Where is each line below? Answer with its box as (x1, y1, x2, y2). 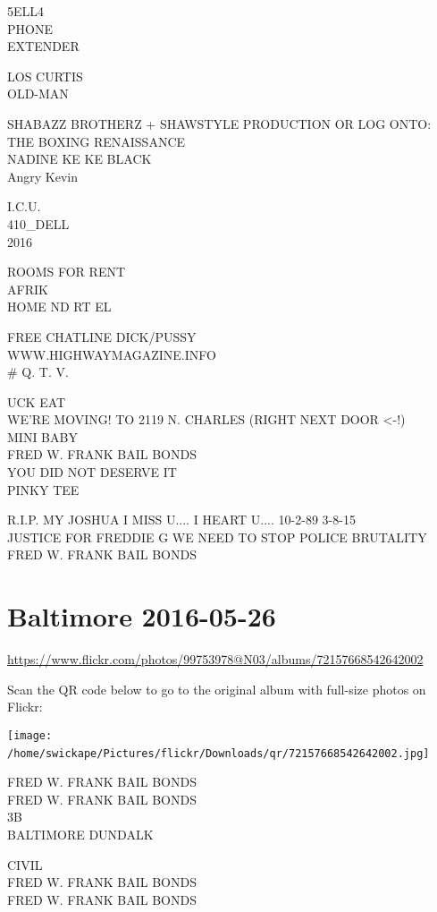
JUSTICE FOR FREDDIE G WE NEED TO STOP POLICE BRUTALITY (7, 527, 427, 546)
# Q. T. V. (7, 362, 69, 381)
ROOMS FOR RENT (7, 262, 126, 281)
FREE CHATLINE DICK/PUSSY (7, 327, 197, 345)
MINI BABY (7, 427, 78, 446)
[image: (7, 729, 53, 742)
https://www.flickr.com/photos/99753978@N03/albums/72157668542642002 (7, 650, 424, 669)
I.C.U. (7, 197, 41, 216)
